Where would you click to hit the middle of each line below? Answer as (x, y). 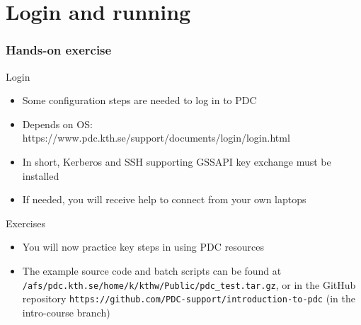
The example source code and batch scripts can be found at (152, 270)
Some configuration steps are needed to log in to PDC (139, 100)
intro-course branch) (66, 312)
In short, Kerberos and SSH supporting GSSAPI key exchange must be (177, 161)
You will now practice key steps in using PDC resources (143, 247)
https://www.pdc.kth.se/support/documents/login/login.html (156, 138)
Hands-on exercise (59, 50)
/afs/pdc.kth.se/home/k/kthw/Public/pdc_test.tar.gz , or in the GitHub (189, 284)
